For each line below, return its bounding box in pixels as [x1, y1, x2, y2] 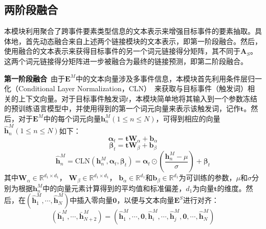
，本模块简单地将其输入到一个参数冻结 [128, 93, 258, 103]
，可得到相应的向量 [156, 113, 220, 123]
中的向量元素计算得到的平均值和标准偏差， [42, 182, 186, 193]
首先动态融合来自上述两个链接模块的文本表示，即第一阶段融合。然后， [25, 35, 262, 46]
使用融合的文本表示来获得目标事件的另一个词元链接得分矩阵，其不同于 [4, 46, 240, 56]
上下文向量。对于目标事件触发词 [18, 93, 126, 103]
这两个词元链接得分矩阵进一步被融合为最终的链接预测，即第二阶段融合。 [4, 55, 248, 66]
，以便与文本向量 [117, 195, 174, 205]
